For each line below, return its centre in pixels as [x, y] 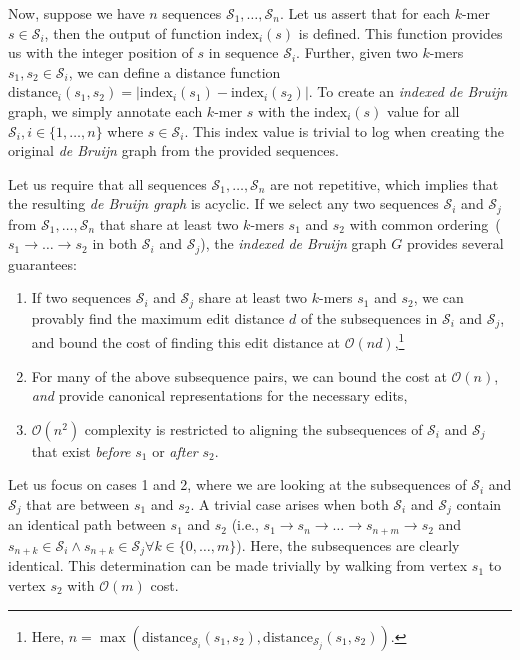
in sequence [243, 52]
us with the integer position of [100, 52]
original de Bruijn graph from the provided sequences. [173, 150]
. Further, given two [357, 52]
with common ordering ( [425, 223]
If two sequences [81, 297]
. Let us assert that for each [364, 13]
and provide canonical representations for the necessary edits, [219, 395]
